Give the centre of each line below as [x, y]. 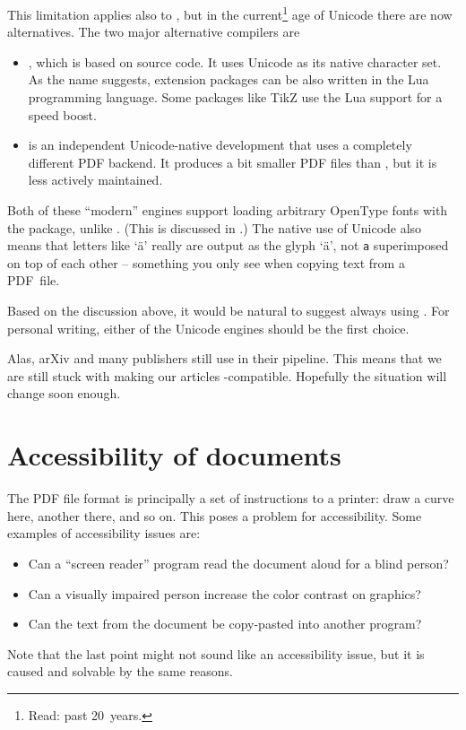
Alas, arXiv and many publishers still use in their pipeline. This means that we [224, 358]
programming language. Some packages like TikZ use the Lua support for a [235, 97]
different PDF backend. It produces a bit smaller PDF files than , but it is [233, 162]
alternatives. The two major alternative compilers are [154, 32]
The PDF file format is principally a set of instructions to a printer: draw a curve [231, 498]
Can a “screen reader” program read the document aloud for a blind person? [238, 563]
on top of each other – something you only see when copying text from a [206, 262]
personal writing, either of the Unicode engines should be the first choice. [208, 328]
